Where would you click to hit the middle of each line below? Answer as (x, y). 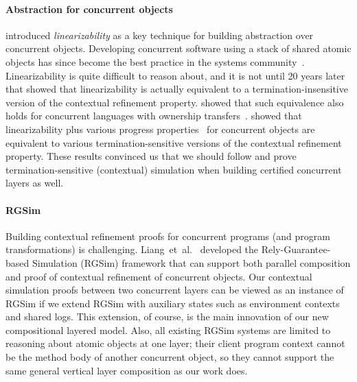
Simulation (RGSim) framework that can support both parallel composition (191, 262)
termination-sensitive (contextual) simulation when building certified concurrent (174, 169)
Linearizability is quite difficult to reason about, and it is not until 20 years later (175, 75)
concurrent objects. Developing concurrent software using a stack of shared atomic (178, 48)
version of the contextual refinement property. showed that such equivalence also (175, 102)
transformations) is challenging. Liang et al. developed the (132, 249)
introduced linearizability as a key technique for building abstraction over (160, 35)
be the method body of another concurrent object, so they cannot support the (170, 357)
